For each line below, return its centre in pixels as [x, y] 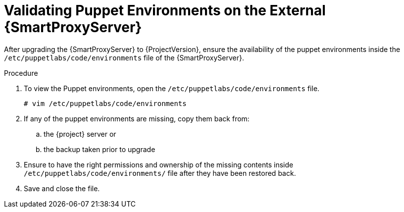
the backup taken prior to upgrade [100, 149]
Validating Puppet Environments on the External [165, 10]
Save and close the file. [62, 188]
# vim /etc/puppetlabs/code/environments [105, 103]
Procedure [21, 73]
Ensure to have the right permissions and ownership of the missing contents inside [159, 164]
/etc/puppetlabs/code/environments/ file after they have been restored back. [160, 173]
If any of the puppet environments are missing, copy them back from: [137, 118]
